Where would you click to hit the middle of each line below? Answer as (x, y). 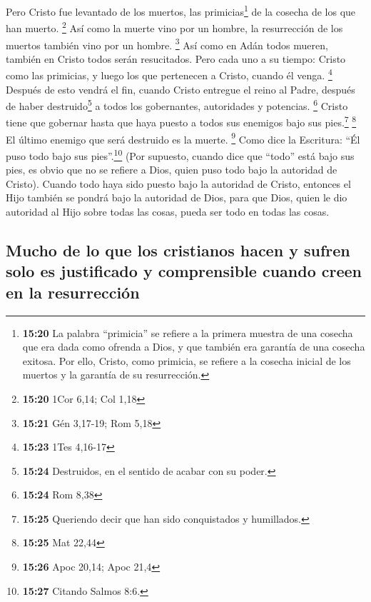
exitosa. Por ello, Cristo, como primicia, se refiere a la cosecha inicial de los (187, 360)
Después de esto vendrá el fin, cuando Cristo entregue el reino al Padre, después (181, 89)
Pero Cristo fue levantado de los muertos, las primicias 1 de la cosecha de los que (181, 10)
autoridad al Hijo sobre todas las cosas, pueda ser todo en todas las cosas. (168, 211)
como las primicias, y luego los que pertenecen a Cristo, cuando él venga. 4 (169, 74)
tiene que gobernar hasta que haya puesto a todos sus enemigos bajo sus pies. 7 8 (181, 121)
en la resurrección (73, 292)
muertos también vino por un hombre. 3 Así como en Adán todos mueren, (167, 44)
